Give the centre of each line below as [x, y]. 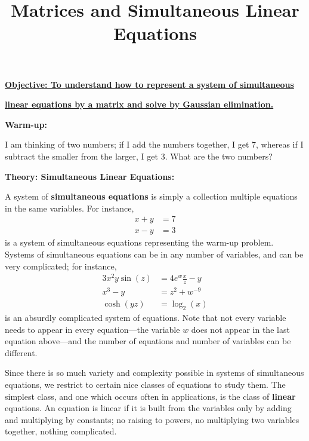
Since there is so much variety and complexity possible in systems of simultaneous [154, 373]
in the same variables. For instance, [69, 208]
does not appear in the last [240, 329]
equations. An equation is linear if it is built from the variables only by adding [148, 408]
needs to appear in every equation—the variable [92, 329]
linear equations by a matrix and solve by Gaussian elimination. [139, 104]
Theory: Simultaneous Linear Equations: [90, 176]
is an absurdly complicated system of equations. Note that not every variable [146, 318]
